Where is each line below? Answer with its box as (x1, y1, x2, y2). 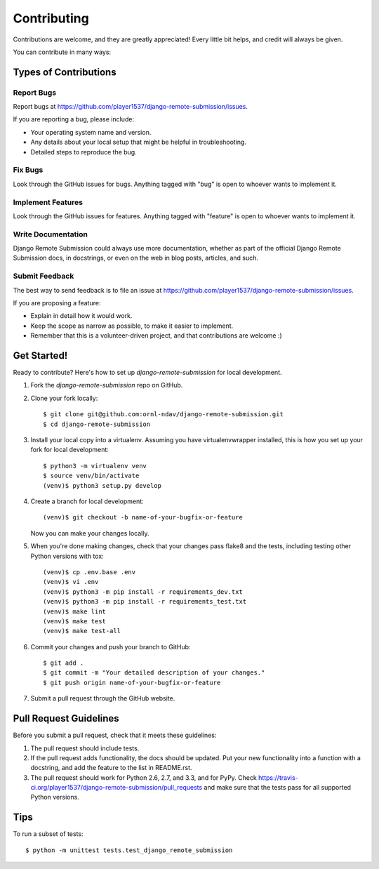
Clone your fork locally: (30, 394, 98, 402)
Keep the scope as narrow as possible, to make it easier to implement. (30, 321, 234, 330)
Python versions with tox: (30, 552, 105, 560)
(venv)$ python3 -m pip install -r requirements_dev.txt (43, 588, 244, 596)
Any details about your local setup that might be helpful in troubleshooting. (30, 138, 247, 147)
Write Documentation (13, 229, 88, 239)
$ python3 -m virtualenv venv (43, 462, 147, 470)
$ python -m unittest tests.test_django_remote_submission (25, 846, 233, 854)
